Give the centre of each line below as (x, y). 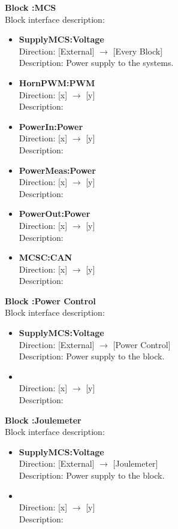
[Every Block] (138, 51)
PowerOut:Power (55, 214)
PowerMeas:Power (57, 170)
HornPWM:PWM (57, 82)
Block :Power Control (50, 300)
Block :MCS (31, 7)
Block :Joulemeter (43, 420)
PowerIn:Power (51, 126)
